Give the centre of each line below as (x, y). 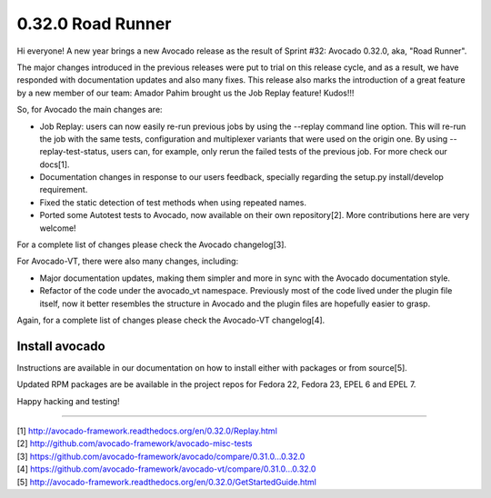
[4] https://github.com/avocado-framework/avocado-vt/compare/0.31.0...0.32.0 (166, 469)
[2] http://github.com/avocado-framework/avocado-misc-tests (135, 443)
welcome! (58, 228)
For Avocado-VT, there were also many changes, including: (128, 261)
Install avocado (61, 346)
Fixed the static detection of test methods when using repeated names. (173, 202)
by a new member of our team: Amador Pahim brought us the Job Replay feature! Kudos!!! (185, 93)
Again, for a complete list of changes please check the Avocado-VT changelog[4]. (171, 320)
